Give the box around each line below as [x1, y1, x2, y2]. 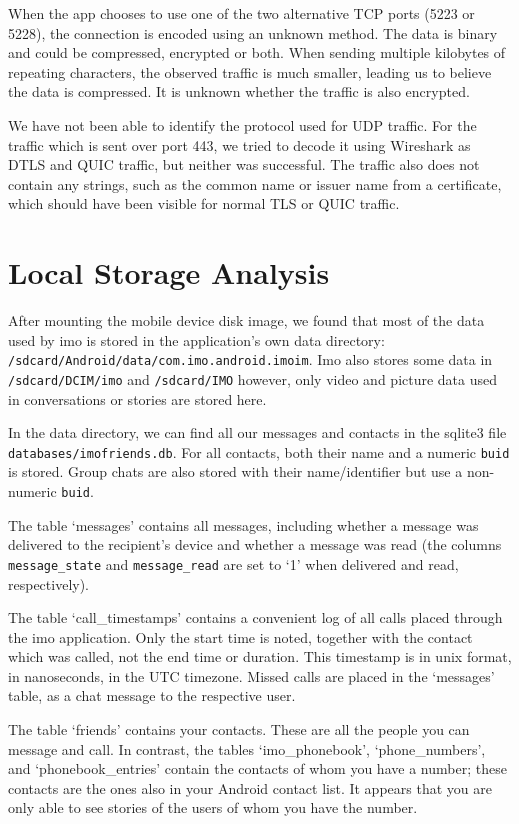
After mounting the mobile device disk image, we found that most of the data [8, 310, 485, 331]
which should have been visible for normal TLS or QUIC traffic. [8, 193, 400, 214]
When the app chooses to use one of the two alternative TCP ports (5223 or [8, 3, 475, 23]
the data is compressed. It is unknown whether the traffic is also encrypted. [8, 81, 470, 102]
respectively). [8, 573, 90, 594]
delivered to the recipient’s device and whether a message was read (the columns [8, 534, 502, 555]
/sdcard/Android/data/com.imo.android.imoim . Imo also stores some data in [8, 349, 493, 370]
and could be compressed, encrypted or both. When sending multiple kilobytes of [8, 42, 506, 63]
